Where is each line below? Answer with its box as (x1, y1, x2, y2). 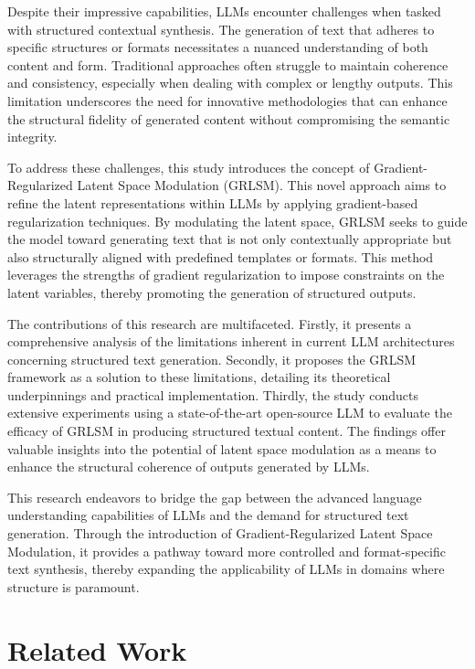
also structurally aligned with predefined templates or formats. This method (7, 247, 434, 266)
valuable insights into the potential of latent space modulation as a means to (7, 439, 437, 458)
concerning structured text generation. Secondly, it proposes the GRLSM (7, 349, 417, 368)
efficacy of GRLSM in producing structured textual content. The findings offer (7, 421, 446, 441)
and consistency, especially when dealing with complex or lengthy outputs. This (7, 73, 453, 92)
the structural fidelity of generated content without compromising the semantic (7, 109, 450, 128)
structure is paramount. (7, 577, 140, 596)
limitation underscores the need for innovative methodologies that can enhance (7, 90, 448, 110)
